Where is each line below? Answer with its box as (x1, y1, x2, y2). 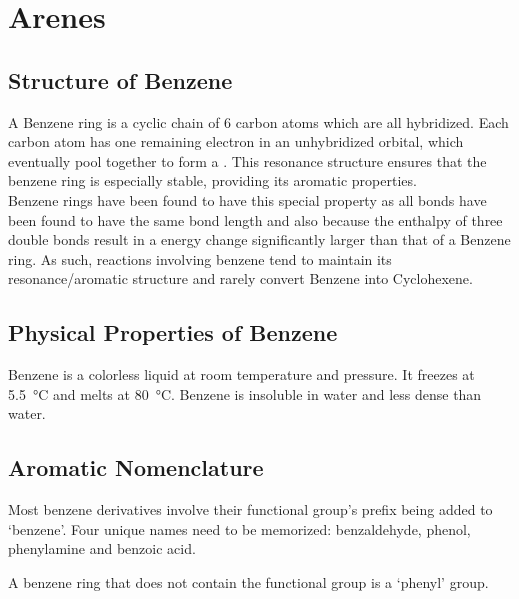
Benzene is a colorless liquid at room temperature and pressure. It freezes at (8, 364, 475, 385)
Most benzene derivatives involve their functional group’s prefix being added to (8, 499, 493, 520)
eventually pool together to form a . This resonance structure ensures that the (8, 150, 487, 171)
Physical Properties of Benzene (8, 317, 338, 348)
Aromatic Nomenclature (8, 452, 264, 483)
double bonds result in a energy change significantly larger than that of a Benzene (8, 229, 511, 250)
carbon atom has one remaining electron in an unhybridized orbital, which (8, 131, 464, 152)
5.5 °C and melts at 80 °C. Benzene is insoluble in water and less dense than (8, 383, 482, 404)
